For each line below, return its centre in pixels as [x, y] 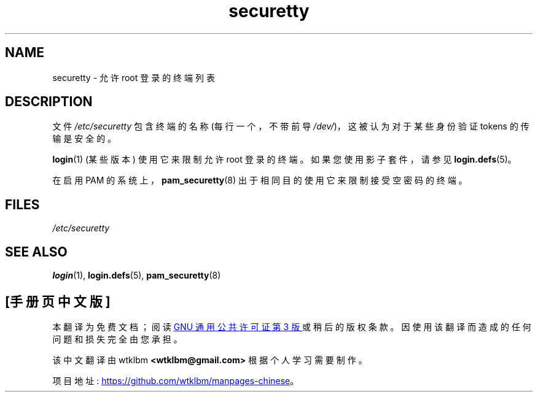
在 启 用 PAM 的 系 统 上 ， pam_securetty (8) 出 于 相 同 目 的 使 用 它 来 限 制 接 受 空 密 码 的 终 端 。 [260, 180]
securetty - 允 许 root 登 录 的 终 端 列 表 [134, 77]
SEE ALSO [36, 252]
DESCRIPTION [49, 102]
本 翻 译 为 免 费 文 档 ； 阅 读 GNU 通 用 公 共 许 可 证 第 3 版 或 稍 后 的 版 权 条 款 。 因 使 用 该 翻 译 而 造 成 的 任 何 [292, 326]
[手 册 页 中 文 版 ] [58, 301]
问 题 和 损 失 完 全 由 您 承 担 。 [117, 339]
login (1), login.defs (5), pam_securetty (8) [137, 276]
